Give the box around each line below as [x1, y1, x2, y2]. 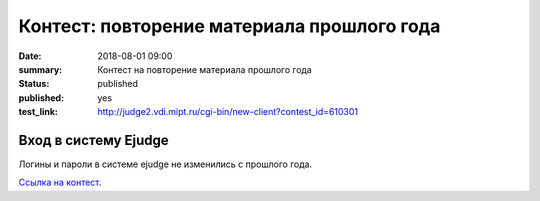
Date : [18, 50, 42, 62]
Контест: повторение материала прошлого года [18, 15, 441, 37]
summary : [18, 63, 63, 75]
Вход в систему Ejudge [18, 131, 169, 149]
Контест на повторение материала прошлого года [97, 63, 312, 75]
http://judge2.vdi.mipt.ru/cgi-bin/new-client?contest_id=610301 [97, 106, 359, 118]
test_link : [18, 106, 59, 118]
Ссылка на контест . [18, 176, 102, 189]
